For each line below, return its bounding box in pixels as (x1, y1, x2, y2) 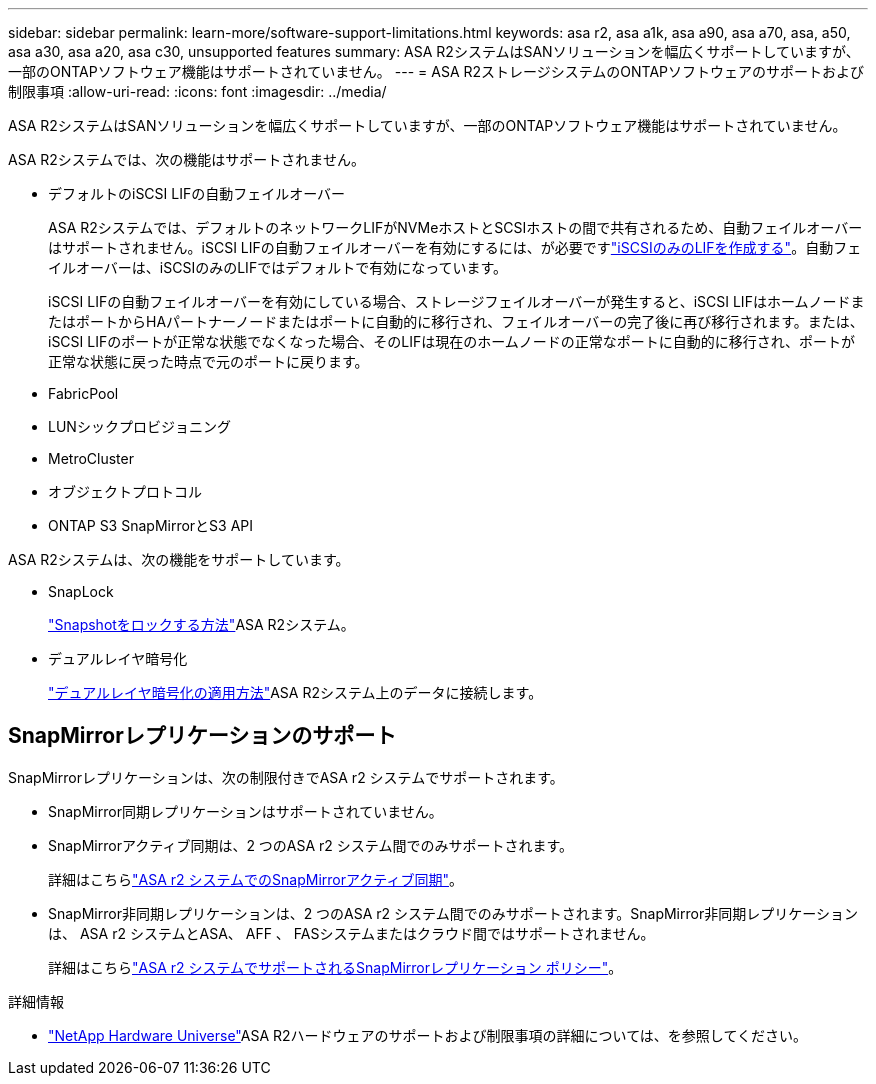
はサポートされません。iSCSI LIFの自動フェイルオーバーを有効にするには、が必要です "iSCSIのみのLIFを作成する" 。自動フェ (48, 239, 862, 256)
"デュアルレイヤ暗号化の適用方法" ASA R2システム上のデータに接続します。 (48, 684, 543, 701)
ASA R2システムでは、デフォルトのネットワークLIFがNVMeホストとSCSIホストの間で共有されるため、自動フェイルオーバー (48, 219, 863, 236)
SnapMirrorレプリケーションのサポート (8, 723, 397, 749)
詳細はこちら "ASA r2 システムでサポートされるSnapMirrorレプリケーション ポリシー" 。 (48, 958, 623, 976)
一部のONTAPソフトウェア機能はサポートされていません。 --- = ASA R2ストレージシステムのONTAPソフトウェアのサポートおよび (8, 63, 865, 80)
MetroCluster (48, 450, 134, 467)
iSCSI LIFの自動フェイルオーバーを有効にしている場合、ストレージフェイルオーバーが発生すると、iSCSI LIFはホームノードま (48, 293, 865, 310)
